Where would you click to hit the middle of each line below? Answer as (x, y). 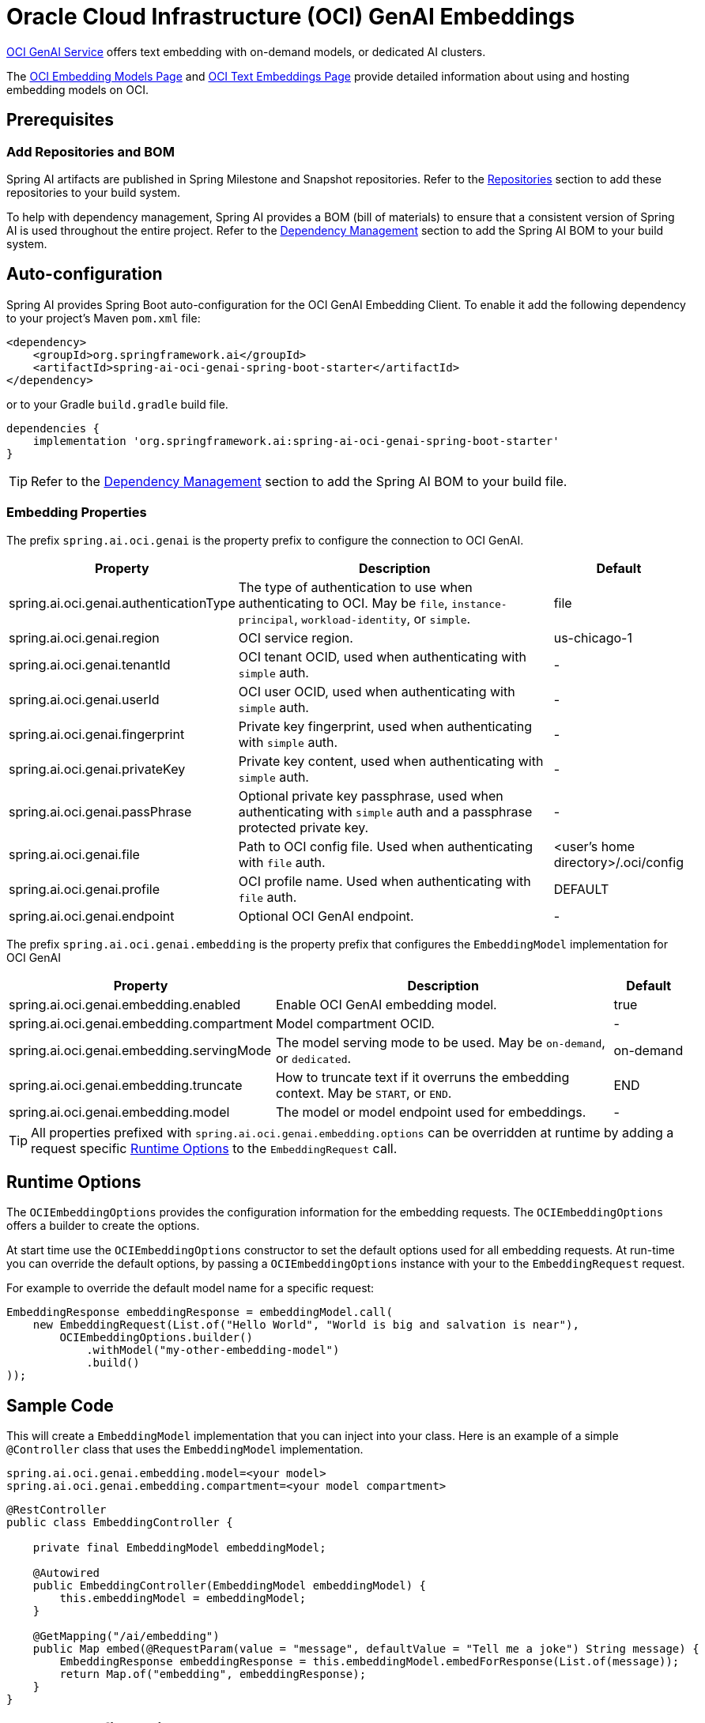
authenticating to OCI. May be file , (343, 603)
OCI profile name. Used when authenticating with (385, 881)
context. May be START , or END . (364, 1093)
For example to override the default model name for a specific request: (190, 1288)
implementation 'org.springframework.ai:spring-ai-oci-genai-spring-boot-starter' (296, 441)
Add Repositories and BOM (90, 151)
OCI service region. (296, 637)
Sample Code (60, 1405)
